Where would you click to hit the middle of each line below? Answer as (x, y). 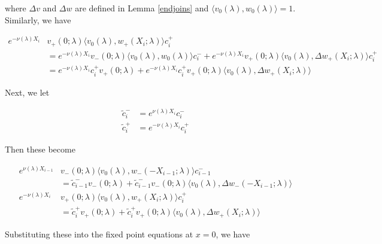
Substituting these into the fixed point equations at (99, 234)
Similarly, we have (38, 19)
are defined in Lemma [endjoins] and (142, 8)
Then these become (40, 149)
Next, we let (27, 92)
